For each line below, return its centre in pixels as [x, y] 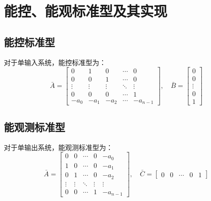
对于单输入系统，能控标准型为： [55, 62]
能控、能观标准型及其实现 [86, 11]
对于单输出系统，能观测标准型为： [58, 147]
